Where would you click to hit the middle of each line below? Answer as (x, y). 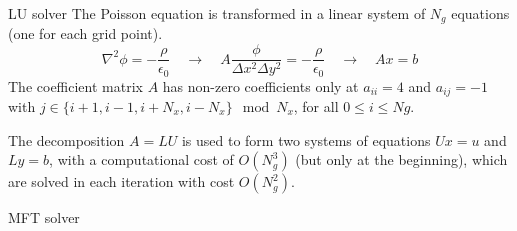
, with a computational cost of (141, 159)
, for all (316, 106)
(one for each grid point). (85, 33)
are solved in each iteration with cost (121, 181)
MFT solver (44, 217)
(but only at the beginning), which (401, 159)
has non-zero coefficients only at (260, 85)
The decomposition (66, 139)
